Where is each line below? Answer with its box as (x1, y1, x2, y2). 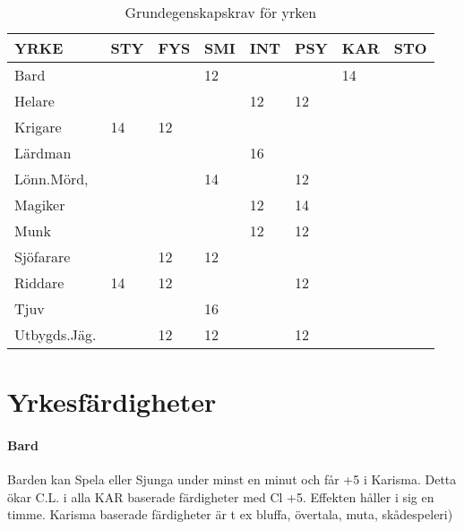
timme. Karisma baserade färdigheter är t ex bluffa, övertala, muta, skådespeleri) (7, 505, 453, 524)
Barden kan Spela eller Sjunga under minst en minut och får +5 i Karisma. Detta (7, 470, 457, 489)
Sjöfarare (14, 246, 71, 267)
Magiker (14, 194, 65, 215)
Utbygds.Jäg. (14, 324, 97, 345)
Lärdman (14, 142, 72, 163)
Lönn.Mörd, (14, 168, 89, 189)
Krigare (14, 116, 62, 137)
